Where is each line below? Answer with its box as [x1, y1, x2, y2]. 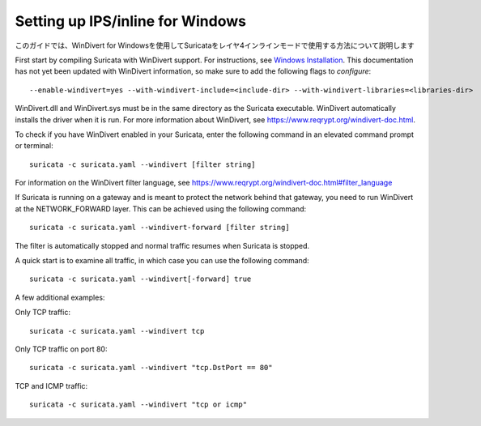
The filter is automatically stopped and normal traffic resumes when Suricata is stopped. [15, 241, 310, 250]
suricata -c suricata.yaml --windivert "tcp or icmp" [29, 400, 247, 409]
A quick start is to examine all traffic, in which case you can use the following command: [15, 256, 309, 266]
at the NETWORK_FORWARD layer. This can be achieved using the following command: [15, 203, 307, 214]
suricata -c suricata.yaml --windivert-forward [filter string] [29, 223, 291, 232]
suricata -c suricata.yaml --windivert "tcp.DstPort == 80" [29, 363, 273, 373]
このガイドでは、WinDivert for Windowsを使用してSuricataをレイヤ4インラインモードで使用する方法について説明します [15, 40, 415, 50]
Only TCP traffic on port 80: [15, 344, 108, 354]
